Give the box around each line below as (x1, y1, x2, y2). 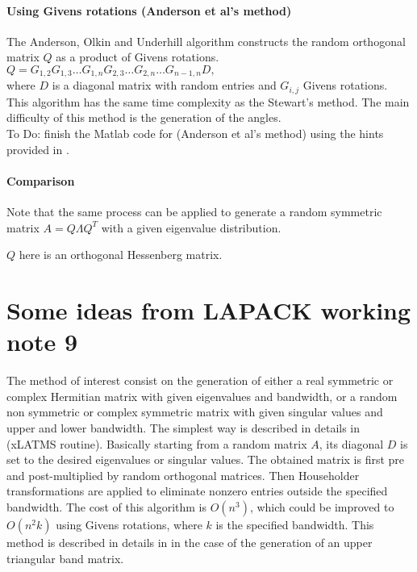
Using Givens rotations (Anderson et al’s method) (6, 2, 292, 19)
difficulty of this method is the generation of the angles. (6, 109, 281, 126)
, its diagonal (319, 435, 384, 452)
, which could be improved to (249, 498, 394, 515)
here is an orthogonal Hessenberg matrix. (19, 246, 223, 263)
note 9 (6, 325, 78, 358)
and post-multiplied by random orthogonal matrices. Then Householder (6, 466, 360, 483)
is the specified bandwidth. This (215, 516, 374, 532)
